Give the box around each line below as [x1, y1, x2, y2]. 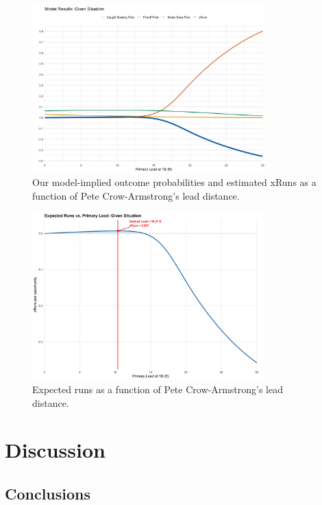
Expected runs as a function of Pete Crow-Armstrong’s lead [32, 381, 284, 396]
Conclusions [5, 482, 91, 504]
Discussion [5, 436, 106, 464]
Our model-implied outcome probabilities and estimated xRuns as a [32, 175, 317, 189]
